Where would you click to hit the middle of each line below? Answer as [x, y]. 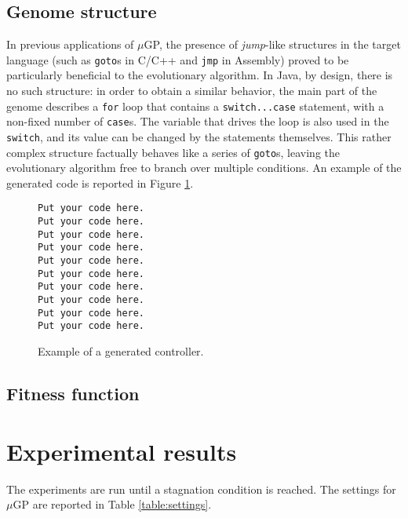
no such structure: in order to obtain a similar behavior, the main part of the [192, 91]
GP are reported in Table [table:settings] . [112, 504]
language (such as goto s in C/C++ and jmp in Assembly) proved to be [178, 59]
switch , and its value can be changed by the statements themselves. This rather [199, 136]
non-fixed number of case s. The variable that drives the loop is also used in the [198, 121]
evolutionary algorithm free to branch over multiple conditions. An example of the [204, 168]
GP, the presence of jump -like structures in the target [272, 44]
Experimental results [122, 451]
